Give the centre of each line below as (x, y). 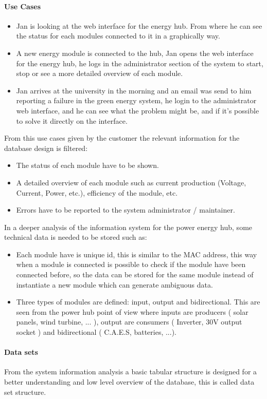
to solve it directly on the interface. (72, 120)
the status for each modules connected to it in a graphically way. (118, 36)
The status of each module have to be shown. (87, 165)
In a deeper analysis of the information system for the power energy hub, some (128, 227)
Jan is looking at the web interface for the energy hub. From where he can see (139, 25)
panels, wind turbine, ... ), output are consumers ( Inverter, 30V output (129, 322)
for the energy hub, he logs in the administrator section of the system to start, (140, 63)
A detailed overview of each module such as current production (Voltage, (131, 182)
